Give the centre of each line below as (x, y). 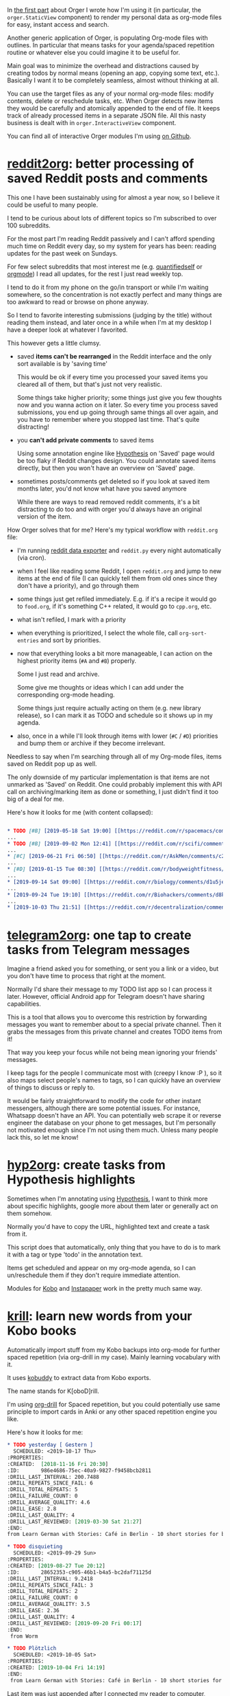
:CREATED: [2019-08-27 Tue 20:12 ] (56, 1565)
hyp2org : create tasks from (86, 1165)
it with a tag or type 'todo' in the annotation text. (75, 1255)
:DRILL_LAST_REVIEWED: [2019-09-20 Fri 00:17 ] (75, 1623)
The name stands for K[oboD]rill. (53, 1391)
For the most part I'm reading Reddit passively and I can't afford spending (111, 238)
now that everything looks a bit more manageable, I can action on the (115, 653)
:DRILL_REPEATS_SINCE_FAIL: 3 (50, 1585)
